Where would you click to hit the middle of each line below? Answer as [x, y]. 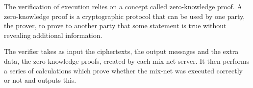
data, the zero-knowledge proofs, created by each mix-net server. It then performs [127, 61]
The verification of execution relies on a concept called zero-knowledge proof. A [123, 6]
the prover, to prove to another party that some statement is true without [115, 26]
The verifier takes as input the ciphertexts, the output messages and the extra [121, 51]
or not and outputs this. [40, 80]
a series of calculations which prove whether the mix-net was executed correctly [123, 70]
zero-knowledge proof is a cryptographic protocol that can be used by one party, [125, 16]
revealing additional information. [53, 35]
